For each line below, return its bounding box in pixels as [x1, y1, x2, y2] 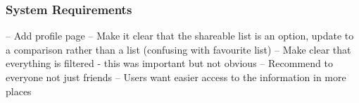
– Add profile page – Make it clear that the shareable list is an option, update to [6, 28, 354, 43]
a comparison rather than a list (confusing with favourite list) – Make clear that [6, 42, 351, 56]
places [6, 83, 32, 98]
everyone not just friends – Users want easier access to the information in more [6, 70, 346, 84]
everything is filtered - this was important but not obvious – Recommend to [6, 56, 333, 71]
